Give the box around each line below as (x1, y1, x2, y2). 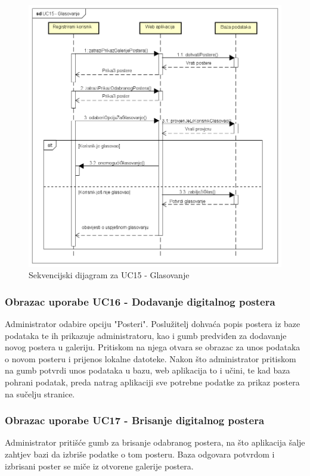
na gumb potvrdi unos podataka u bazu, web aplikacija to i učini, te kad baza (5, 364, 290, 377)
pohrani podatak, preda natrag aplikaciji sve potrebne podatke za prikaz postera (5, 376, 300, 388)
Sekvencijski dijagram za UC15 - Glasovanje (29, 269, 190, 281)
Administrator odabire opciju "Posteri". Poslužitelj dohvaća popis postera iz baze (5, 318, 300, 330)
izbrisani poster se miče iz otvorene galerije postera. (5, 459, 194, 472)
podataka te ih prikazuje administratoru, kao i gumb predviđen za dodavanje (5, 329, 287, 341)
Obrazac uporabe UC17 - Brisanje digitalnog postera (5, 413, 265, 428)
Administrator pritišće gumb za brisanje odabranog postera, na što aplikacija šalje (5, 436, 305, 449)
